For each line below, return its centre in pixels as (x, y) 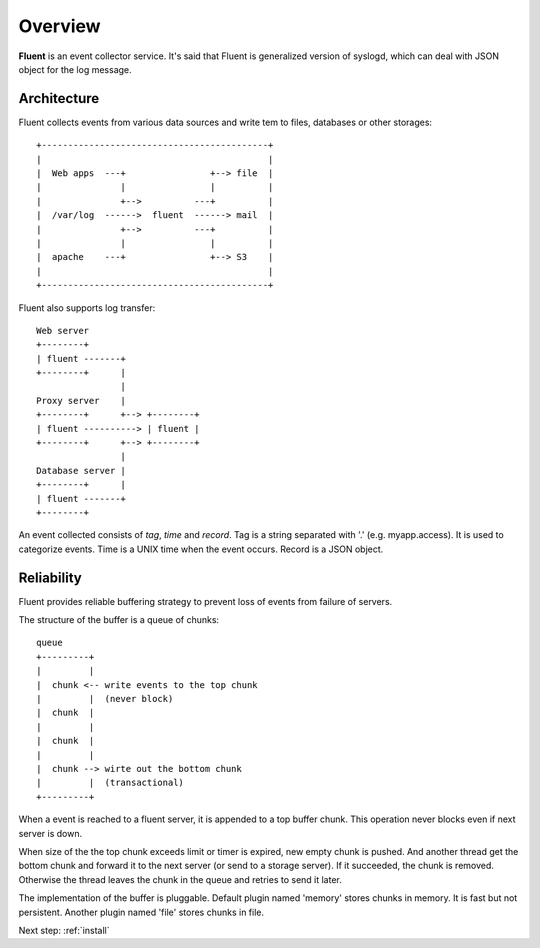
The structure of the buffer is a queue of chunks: (119, 620)
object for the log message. (75, 69)
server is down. (50, 833)
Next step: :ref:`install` (64, 930)
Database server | (81, 470)
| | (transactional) (110, 783)
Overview (59, 26)
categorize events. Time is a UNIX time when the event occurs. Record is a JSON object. (201, 549)
